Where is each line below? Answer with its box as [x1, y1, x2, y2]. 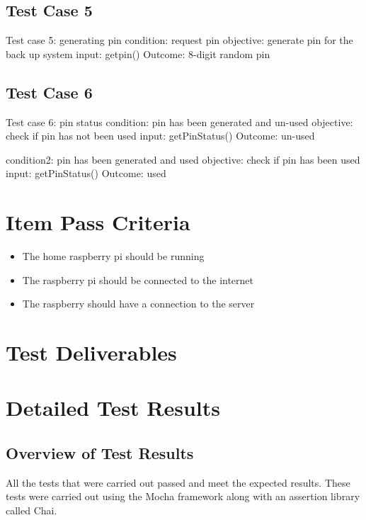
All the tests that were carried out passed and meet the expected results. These [6, 475, 350, 490]
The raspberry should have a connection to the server [22, 296, 255, 311]
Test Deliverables [6, 338, 177, 367]
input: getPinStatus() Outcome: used [6, 166, 166, 181]
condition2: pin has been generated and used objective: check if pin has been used [6, 152, 360, 166]
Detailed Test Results [6, 393, 220, 422]
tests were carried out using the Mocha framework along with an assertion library [6, 489, 360, 504]
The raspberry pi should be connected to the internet [22, 272, 254, 287]
